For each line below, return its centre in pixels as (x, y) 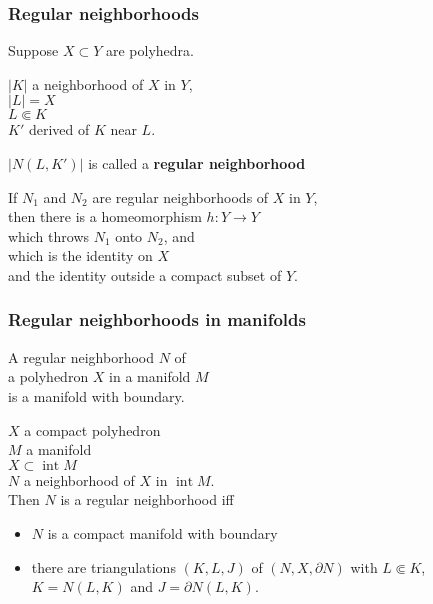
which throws (49, 235)
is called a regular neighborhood (197, 163)
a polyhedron (48, 376)
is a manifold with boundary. (96, 395)
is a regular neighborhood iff (147, 499)
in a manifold (150, 376)
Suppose (33, 50)
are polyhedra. (149, 50)
